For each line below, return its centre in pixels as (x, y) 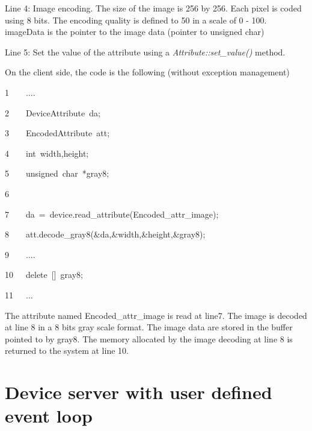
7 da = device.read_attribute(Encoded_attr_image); (112, 214)
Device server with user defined (139, 392)
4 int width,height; (47, 153)
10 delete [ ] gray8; (44, 275)
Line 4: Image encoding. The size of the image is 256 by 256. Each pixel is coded (153, 8)
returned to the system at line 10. (67, 351)
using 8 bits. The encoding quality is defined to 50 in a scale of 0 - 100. (136, 20)
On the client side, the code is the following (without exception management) (147, 72)
